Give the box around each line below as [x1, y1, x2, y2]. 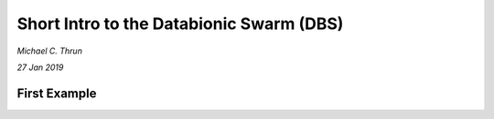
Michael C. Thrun [16, 45, 82, 56]
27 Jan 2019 [16, 62, 64, 73]
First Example [16, 85, 97, 101]
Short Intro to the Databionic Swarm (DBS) [16, 14, 344, 34]
